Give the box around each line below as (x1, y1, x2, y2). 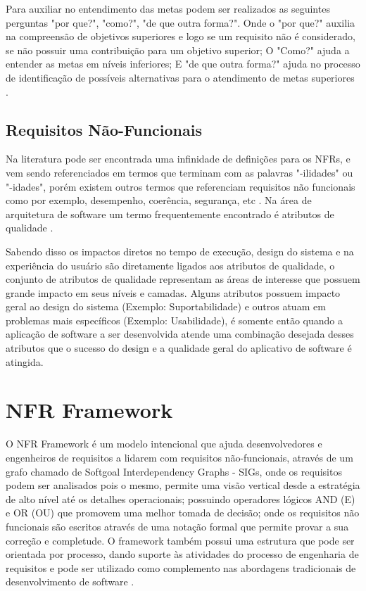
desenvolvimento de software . (6, 574, 134, 589)
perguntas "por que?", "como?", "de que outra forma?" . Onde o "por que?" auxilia (6, 15, 355, 30)
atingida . (6, 354, 44, 369)
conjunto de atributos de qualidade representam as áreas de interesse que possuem (6, 272, 360, 286)
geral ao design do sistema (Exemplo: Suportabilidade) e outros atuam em (6, 299, 326, 314)
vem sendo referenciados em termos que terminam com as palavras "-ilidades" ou (6, 165, 353, 179)
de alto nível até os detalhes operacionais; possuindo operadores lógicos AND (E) (6, 491, 355, 506)
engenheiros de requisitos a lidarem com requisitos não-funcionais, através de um (6, 450, 353, 464)
